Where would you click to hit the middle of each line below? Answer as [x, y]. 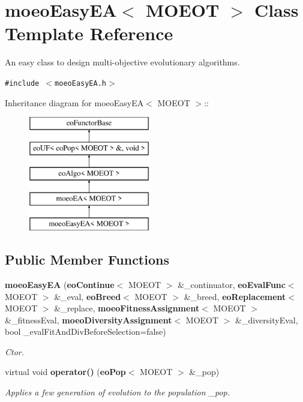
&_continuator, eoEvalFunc [232, 284]
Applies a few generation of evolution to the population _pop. [118, 392]
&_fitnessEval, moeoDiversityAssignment [88, 319]
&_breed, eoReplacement [235, 296]
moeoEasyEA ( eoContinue [60, 284]
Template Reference [89, 33]
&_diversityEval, [267, 319]
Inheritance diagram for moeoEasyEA [74, 102]
